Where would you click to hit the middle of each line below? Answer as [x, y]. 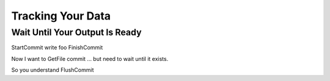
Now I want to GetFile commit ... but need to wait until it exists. [90, 58]
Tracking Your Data [61, 16]
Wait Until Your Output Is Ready [76, 32]
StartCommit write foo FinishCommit [57, 48]
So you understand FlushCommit [53, 70]
